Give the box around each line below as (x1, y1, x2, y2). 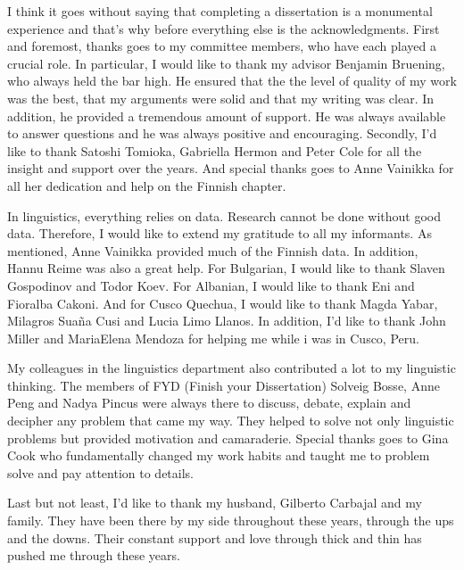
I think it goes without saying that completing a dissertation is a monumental (7, 2, 433, 20)
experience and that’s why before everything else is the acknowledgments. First (7, 19, 440, 37)
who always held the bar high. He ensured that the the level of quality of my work (7, 71, 457, 90)
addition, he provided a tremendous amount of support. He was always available (7, 106, 446, 125)
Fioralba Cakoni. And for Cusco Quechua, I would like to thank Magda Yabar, (7, 293, 438, 312)
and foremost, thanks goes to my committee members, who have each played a (7, 37, 436, 55)
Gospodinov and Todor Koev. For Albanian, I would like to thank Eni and (7, 276, 415, 294)
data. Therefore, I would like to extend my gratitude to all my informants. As (7, 224, 432, 243)
